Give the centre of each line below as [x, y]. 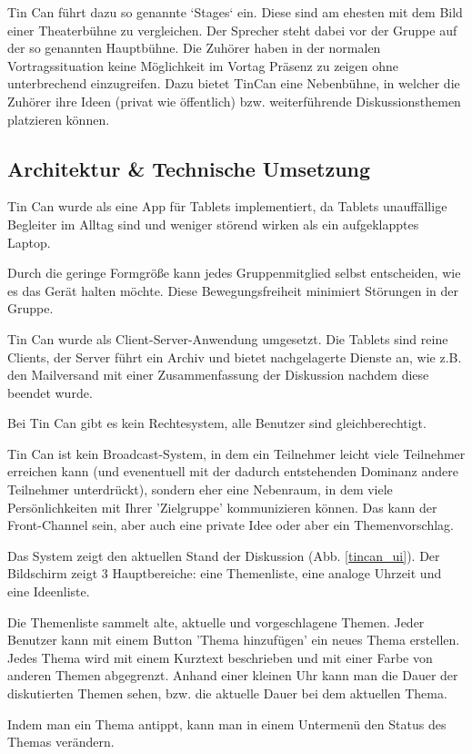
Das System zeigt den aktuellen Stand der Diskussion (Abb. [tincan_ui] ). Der [224, 555]
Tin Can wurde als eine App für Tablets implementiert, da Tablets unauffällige [227, 206]
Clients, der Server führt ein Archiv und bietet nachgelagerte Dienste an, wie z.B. [235, 357]
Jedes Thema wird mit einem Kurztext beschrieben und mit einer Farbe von [220, 657]
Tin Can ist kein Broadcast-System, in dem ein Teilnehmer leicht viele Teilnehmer [236, 453]
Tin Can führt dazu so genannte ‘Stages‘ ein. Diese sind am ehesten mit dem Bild [235, 12]
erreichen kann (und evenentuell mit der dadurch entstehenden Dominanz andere [233, 471]
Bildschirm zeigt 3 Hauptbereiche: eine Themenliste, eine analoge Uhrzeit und [225, 573]
